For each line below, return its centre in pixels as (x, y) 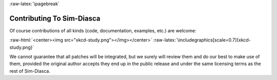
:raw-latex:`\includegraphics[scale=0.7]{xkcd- (202, 40)
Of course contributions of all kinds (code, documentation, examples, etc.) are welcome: (103, 30)
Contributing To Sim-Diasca (55, 18)
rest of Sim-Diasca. (30, 71)
